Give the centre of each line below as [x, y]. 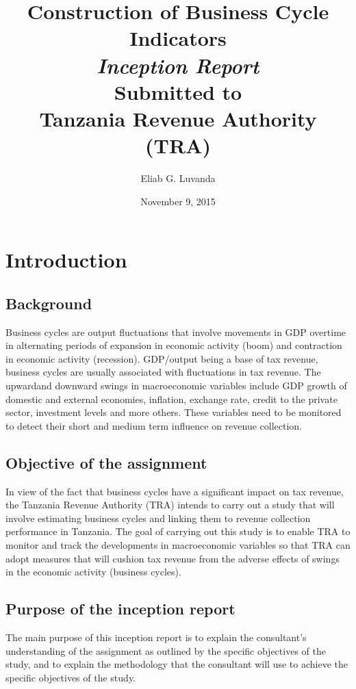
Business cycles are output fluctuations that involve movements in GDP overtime [176, 331]
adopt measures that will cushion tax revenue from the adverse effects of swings [173, 558]
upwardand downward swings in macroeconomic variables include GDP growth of [176, 386]
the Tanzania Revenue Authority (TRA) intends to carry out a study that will [170, 505]
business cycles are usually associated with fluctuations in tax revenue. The [163, 372]
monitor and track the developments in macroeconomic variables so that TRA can [178, 544]
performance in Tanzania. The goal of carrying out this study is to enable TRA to [178, 531]
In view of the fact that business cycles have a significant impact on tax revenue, [175, 491]
